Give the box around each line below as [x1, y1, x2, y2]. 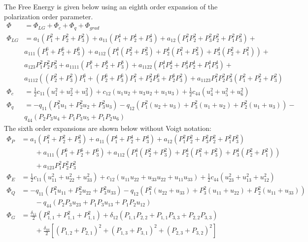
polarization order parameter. [4, 11, 93, 21]
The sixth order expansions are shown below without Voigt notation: [4, 122, 211, 133]
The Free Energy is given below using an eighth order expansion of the [4, 1, 218, 11]
